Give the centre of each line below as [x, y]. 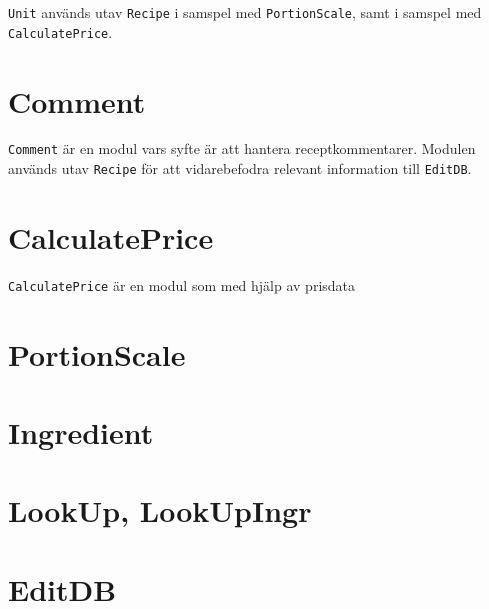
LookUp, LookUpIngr [160, 510]
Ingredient [81, 432]
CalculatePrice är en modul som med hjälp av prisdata [182, 284]
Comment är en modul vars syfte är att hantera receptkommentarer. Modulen [242, 148]
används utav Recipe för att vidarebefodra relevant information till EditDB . [240, 168]
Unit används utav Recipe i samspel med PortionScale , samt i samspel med [245, 12]
